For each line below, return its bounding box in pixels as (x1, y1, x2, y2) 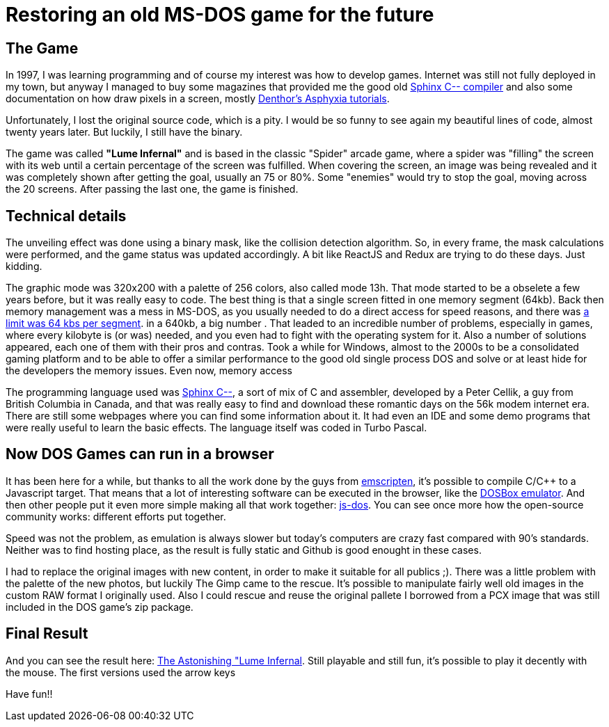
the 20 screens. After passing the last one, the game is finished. (6, 183, 299, 195)
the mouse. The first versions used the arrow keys (6, 666, 236, 678)
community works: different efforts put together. (6, 510, 226, 522)
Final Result (6, 625, 88, 643)
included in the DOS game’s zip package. (6, 600, 193, 613)
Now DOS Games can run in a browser (6, 445, 274, 463)
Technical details (6, 207, 127, 225)
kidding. (6, 260, 42, 273)
